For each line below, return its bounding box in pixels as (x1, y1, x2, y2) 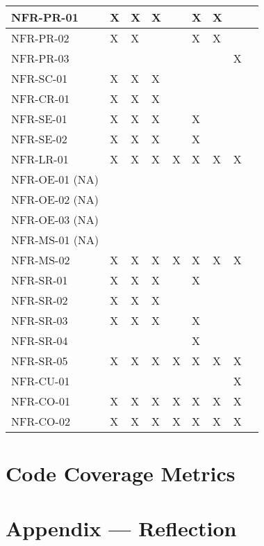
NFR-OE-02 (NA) (11, 191, 99, 207)
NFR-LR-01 (11, 151, 69, 167)
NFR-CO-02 (11, 413, 70, 429)
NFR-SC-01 (11, 70, 68, 86)
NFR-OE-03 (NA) (11, 211, 99, 227)
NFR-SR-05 (11, 353, 68, 369)
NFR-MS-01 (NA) (11, 232, 99, 248)
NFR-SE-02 (11, 131, 67, 147)
